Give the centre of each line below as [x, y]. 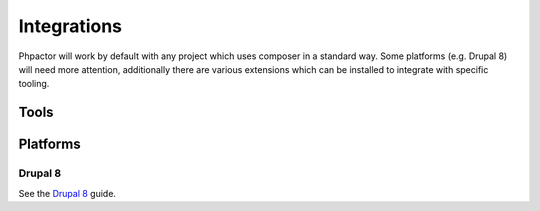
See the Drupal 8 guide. [67, 193]
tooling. [34, 84]
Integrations [70, 26]
